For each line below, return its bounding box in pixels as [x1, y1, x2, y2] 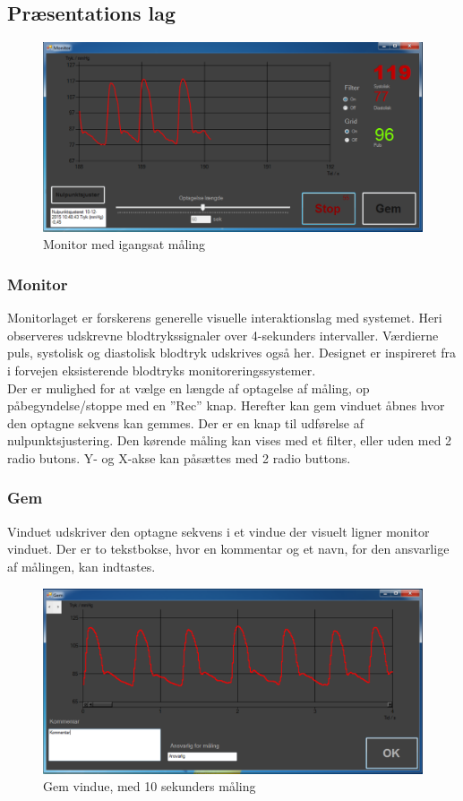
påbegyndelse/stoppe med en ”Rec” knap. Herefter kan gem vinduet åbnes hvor [7, 396, 445, 415]
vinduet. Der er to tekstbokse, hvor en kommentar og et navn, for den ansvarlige [7, 539, 450, 558]
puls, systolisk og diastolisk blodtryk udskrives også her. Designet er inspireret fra [7, 343, 457, 362]
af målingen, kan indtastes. [7, 556, 156, 575]
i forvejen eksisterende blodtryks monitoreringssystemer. [7, 360, 316, 379]
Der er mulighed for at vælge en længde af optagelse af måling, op [7, 378, 370, 397]
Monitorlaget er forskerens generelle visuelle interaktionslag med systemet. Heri [7, 308, 442, 327]
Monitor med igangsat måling [43, 235, 205, 254]
